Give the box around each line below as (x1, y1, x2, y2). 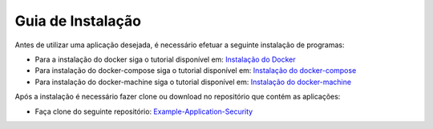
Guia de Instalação (14, 12, 142, 30)
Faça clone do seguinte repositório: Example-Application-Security (34, 107, 253, 116)
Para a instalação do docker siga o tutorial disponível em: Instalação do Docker (34, 54, 296, 64)
